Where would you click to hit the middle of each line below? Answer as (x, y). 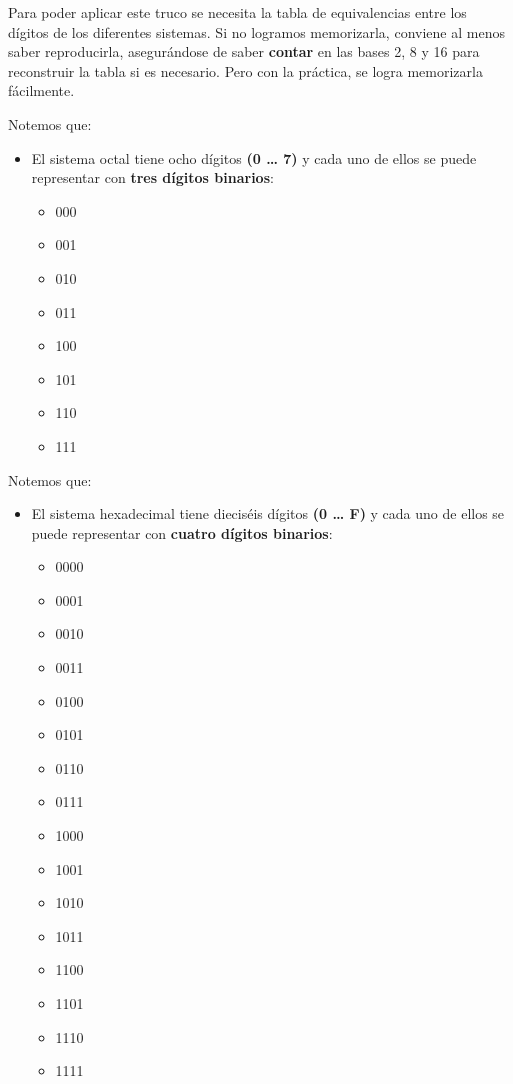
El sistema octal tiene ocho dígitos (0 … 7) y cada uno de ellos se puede (254, 157)
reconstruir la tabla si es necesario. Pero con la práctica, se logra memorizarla (245, 70)
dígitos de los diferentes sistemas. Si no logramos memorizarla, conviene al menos (256, 31)
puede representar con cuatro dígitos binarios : (182, 532)
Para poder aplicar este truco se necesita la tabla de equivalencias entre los (237, 12)
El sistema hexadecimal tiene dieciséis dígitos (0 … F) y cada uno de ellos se (268, 513)
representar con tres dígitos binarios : (152, 177)
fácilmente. (41, 90)
